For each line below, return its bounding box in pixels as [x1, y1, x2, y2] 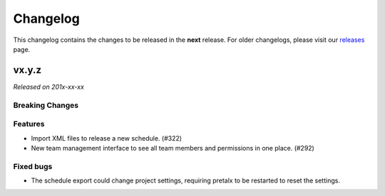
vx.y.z [13, 64, 42, 76]
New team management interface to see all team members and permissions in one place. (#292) [31, 143, 315, 152]
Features [13, 119, 45, 129]
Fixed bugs [13, 161, 53, 171]
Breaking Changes [13, 100, 79, 110]
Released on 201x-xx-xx [13, 82, 85, 91]
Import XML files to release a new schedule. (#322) [31, 134, 182, 142]
